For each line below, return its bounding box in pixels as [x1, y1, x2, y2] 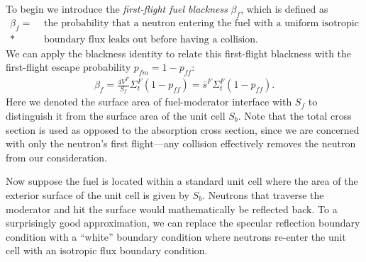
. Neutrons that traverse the [202, 187, 324, 202]
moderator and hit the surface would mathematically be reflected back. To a [6, 201, 338, 216]
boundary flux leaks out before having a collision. [44, 34, 259, 45]
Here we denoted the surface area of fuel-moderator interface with [6, 94, 292, 109]
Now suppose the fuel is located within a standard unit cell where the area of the [6, 173, 358, 188]
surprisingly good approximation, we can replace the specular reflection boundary [6, 215, 360, 230]
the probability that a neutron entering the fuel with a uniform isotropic [44, 18, 359, 28]
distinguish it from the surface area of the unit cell [6, 108, 226, 123]
